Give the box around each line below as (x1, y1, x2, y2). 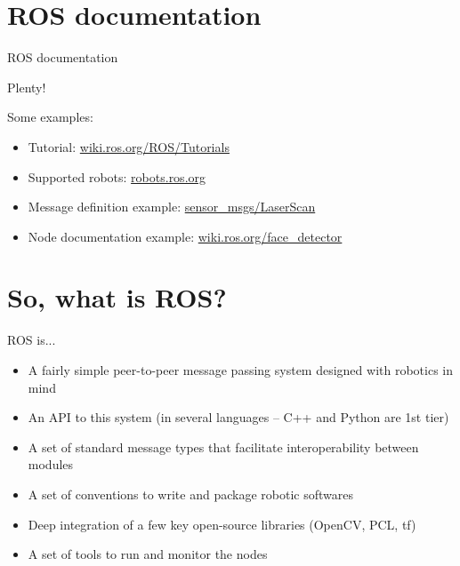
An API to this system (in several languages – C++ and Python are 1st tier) (28, 408, 449, 426)
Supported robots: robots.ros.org (28, 167, 206, 186)
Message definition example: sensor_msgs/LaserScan (28, 197, 316, 216)
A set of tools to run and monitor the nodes (28, 545, 268, 563)
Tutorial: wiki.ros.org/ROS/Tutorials (28, 137, 230, 155)
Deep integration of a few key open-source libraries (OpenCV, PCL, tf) (28, 514, 416, 533)
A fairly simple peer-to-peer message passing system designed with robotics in (28, 361, 453, 379)
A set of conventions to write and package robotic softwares (28, 484, 353, 503)
